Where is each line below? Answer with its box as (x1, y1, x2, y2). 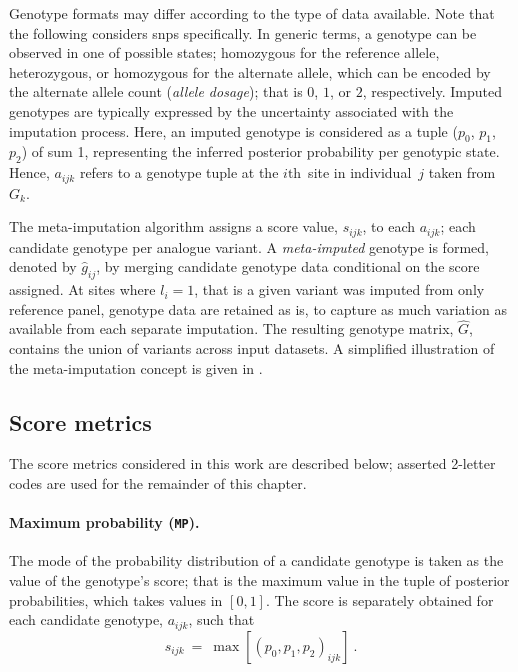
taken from (428, 162, 496, 183)
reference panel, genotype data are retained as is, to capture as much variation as (9, 298, 507, 319)
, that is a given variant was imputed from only (194, 279, 485, 300)
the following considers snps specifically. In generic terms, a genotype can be (9, 22, 477, 43)
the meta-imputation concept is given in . (9, 357, 263, 378)
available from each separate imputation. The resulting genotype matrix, (9, 318, 454, 339)
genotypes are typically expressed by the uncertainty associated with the (9, 100, 454, 121)
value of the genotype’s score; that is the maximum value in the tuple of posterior (9, 570, 510, 591)
